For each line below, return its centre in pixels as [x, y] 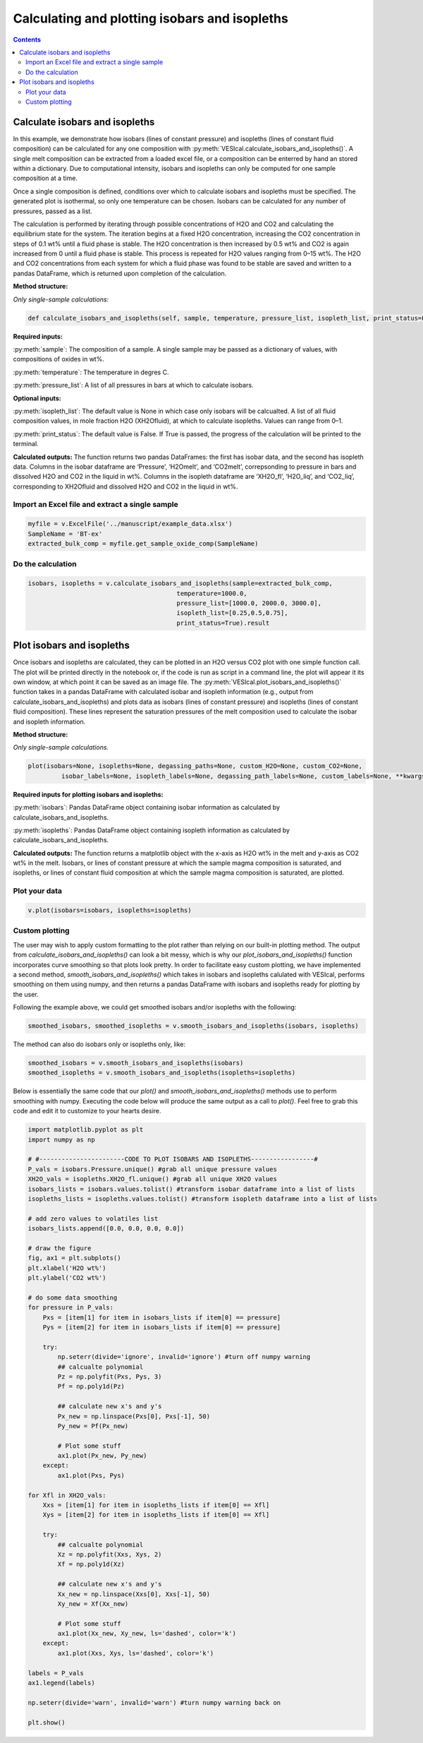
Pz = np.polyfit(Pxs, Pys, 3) [110, 1376]
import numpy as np [61, 1139]
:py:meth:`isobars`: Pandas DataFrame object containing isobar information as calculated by [147, 808]
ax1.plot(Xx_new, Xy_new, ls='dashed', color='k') [147, 1634]
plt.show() [47, 1722]
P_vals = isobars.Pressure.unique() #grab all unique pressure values [153, 1169]
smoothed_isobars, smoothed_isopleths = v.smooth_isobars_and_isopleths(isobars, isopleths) [193, 1026]
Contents [27, 40]
